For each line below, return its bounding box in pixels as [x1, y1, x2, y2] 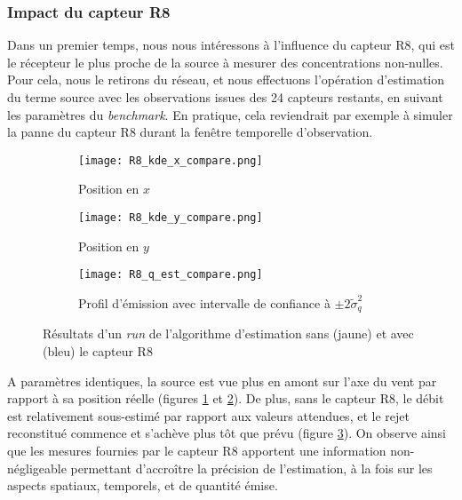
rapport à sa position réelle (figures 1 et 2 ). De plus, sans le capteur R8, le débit [7, 389, 444, 408]
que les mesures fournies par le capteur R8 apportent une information [7, 440, 386, 459]
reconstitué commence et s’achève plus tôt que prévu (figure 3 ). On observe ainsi [7, 424, 446, 442]
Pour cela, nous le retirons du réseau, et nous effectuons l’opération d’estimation [7, 70, 445, 89]
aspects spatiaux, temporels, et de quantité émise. [7, 476, 278, 495]
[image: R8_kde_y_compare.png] [78, 211, 263, 225]
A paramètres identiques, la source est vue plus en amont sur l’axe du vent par [7, 371, 437, 390]
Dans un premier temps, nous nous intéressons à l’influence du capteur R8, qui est [7, 36, 455, 54]
